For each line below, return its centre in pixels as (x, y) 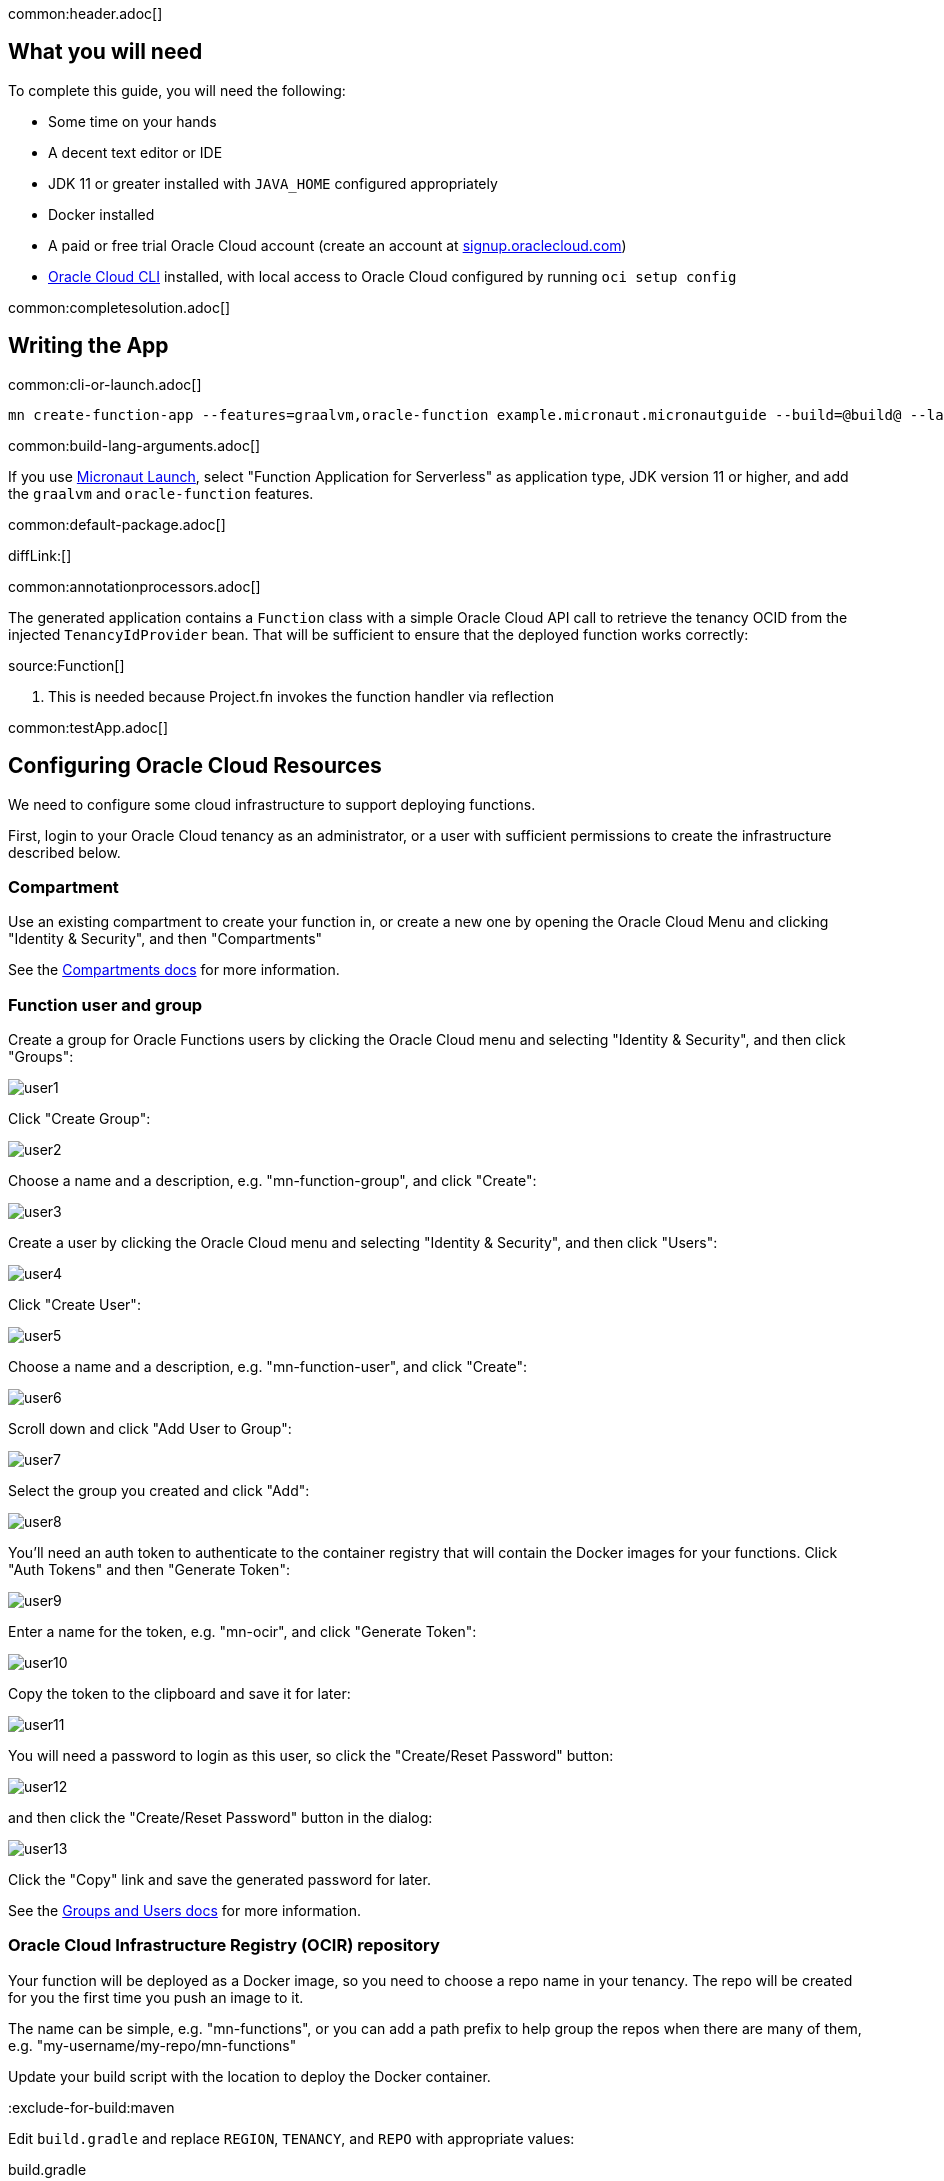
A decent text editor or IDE (135, 152)
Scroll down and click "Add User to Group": (150, 1429)
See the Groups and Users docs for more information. (185, 1911)
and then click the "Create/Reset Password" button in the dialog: (220, 1818)
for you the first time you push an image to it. (156, 1997)
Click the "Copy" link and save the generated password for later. (219, 1880)
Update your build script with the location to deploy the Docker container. (249, 2076)
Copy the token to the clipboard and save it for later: (179, 1694)
